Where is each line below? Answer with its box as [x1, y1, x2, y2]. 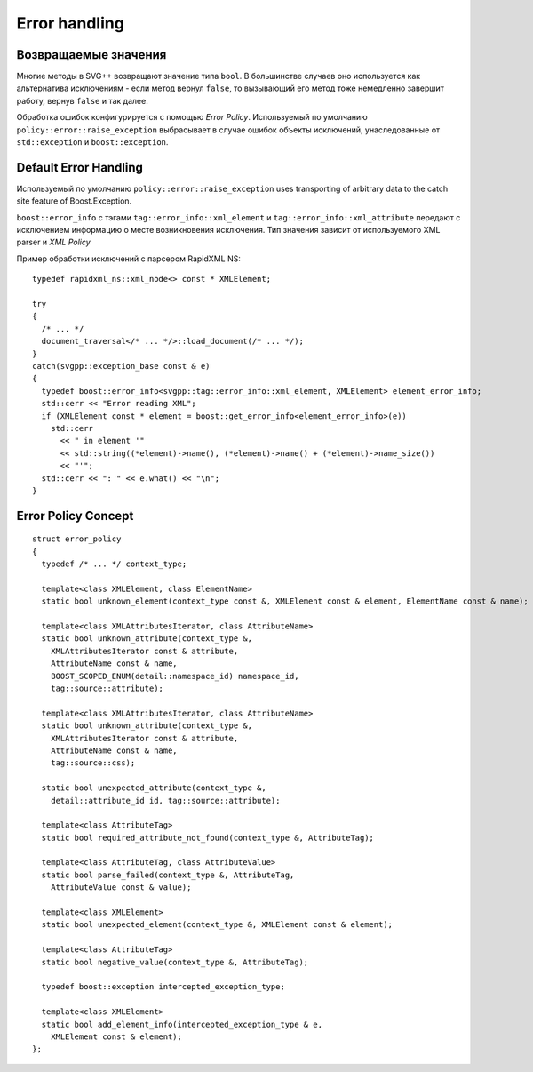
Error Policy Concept [16, 508, 134, 524]
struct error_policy [32, 534, 122, 544]
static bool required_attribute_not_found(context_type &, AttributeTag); [41, 832, 375, 843]
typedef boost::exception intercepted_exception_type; [41, 982, 286, 992]
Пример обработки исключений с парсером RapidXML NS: [16, 253, 242, 264]
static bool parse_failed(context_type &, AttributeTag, [41, 869, 295, 880]
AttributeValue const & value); [50, 883, 192, 892]
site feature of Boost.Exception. [16, 196, 132, 206]
